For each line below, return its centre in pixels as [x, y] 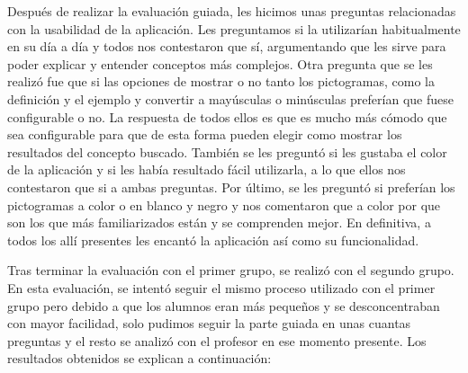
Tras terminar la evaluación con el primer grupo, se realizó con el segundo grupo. [231, 270]
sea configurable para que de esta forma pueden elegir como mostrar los [205, 134]
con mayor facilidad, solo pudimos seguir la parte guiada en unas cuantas [209, 323]
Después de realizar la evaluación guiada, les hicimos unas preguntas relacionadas [232, 11]
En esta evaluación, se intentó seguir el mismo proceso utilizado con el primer [221, 287]
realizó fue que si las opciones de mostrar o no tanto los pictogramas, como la [221, 81]
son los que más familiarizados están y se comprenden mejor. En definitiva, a [219, 222]
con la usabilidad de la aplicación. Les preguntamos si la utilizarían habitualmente [234, 28]
